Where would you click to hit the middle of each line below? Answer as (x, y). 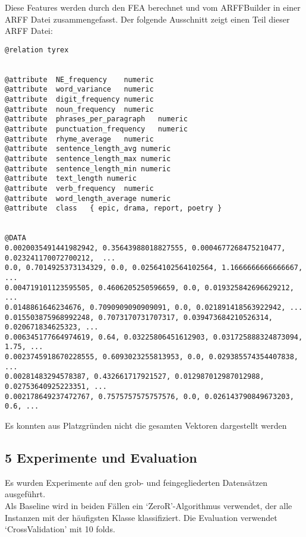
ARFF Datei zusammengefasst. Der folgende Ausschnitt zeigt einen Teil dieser (147, 19)
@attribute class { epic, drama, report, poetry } (113, 208)
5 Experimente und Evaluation (101, 458)
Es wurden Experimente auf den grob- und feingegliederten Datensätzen (136, 482)
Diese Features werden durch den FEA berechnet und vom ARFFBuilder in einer (153, 7)
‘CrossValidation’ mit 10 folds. (60, 529)
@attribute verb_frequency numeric (79, 188)
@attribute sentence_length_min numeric (88, 169)
